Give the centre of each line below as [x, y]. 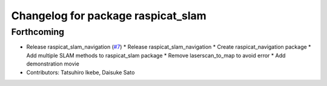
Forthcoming [38, 32]
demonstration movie [53, 64]
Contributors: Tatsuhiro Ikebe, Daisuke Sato [81, 72]
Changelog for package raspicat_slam [109, 16]
